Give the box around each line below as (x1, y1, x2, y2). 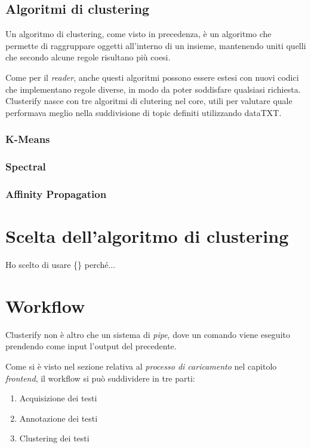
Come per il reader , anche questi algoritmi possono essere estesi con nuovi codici (5, 71, 299, 83)
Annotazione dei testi (19, 412, 98, 424)
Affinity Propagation (5, 186, 107, 201)
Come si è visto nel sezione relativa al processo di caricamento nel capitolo (5, 359, 277, 372)
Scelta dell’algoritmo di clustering (5, 224, 289, 248)
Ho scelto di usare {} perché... (5, 258, 116, 271)
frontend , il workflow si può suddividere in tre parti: (5, 371, 195, 384)
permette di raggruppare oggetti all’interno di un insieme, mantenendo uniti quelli (5, 39, 306, 51)
